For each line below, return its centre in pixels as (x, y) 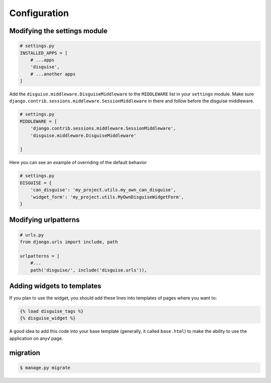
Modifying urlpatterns (44, 220)
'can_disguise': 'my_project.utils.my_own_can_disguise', (103, 190)
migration (25, 353)
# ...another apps (53, 74)
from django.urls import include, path (69, 242)
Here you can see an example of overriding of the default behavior (78, 163)
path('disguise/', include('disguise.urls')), (89, 270)
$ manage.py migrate (45, 367)
